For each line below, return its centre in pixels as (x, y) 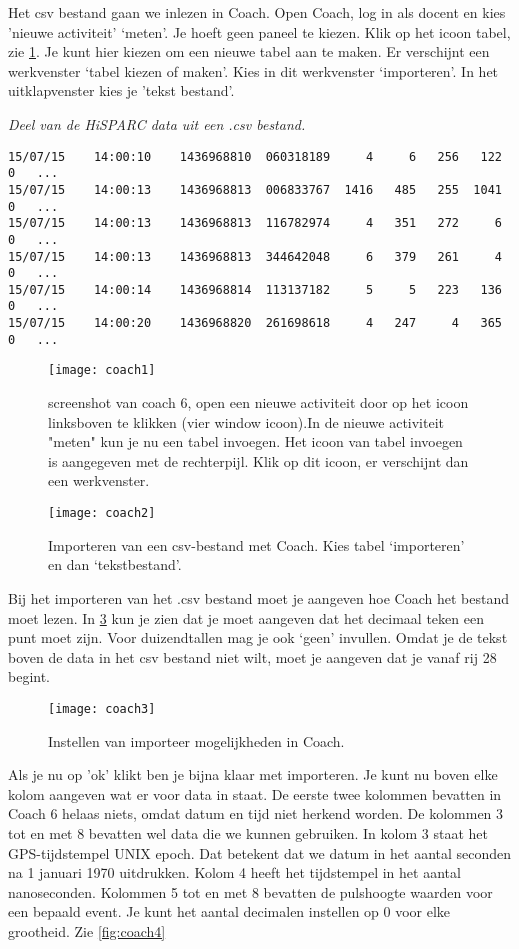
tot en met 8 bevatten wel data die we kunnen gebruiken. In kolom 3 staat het (248, 832)
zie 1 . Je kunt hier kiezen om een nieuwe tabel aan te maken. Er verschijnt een (249, 51)
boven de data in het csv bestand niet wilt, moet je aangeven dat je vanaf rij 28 (252, 656)
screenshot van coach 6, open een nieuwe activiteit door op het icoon (258, 402)
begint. (29, 676)
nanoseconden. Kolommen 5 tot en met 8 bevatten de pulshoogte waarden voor (250, 891)
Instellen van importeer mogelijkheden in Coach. (196, 740)
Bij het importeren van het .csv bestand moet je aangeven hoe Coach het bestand (258, 597)
